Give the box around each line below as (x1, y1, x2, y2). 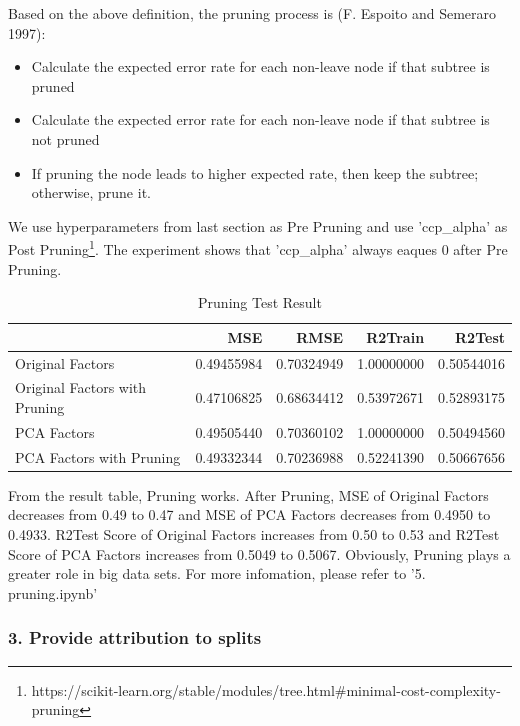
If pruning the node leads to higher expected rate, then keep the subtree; (31, 162, 479, 183)
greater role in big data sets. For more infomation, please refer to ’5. (8, 563, 426, 584)
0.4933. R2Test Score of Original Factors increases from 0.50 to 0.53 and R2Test (8, 524, 500, 545)
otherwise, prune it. (31, 182, 151, 203)
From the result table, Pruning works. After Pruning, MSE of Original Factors (8, 484, 489, 505)
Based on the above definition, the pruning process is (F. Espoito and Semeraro (8, 3, 497, 23)
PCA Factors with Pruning (15, 446, 181, 467)
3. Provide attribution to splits (8, 625, 262, 650)
